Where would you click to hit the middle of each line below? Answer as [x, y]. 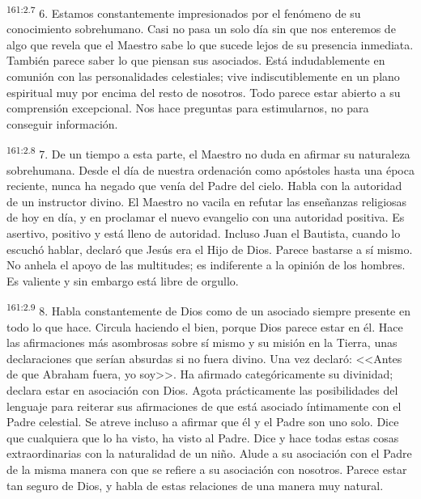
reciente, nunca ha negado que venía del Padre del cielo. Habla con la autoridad [204, 186]
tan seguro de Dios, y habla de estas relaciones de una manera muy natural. [195, 485]
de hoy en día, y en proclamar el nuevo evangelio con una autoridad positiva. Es [206, 217]
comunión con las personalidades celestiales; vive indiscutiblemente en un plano [203, 76]
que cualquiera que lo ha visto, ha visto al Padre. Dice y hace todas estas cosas [203, 437]
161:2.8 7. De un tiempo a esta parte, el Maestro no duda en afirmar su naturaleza [208, 153]
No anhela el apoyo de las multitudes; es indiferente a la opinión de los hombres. [206, 265]
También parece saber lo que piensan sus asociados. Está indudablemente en [196, 60]
